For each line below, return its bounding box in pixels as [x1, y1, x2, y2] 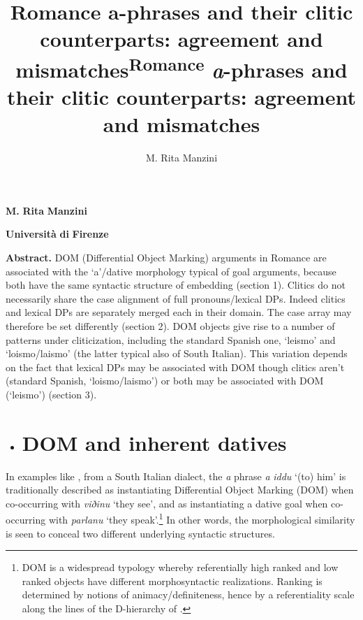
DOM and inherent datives [22, 428, 287, 456]
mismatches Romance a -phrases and [15, 52, 348, 84]
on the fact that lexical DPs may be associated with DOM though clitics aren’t [6, 359, 345, 374]
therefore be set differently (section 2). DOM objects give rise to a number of [6, 318, 335, 333]
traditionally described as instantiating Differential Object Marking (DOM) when [6, 482, 354, 497]
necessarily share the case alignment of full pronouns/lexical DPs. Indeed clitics [6, 291, 346, 305]
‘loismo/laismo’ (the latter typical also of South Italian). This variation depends [6, 346, 348, 361]
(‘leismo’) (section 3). [6, 387, 97, 401]
